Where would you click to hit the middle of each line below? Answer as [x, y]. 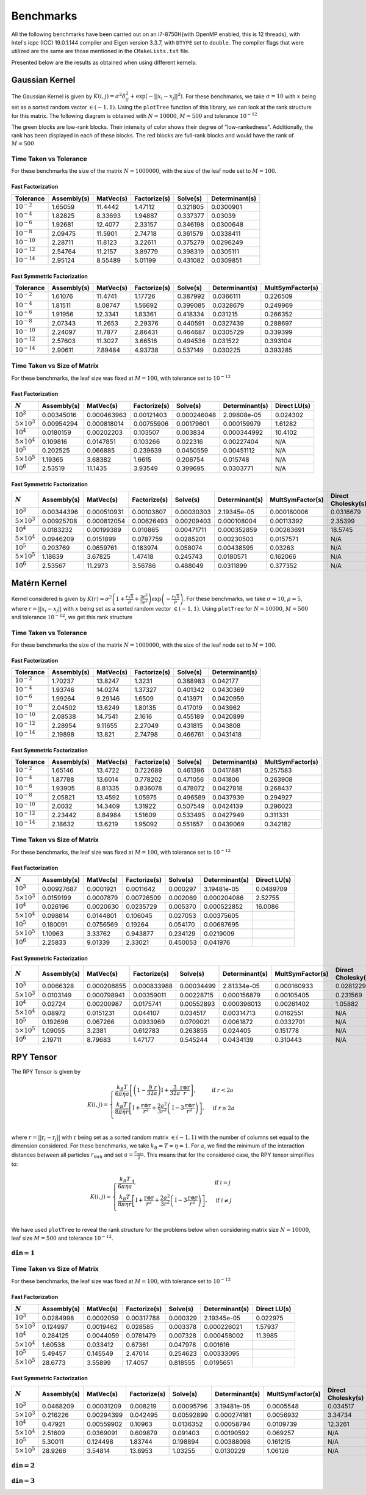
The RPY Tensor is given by [46, 1072]
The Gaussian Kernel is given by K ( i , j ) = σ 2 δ [69, 96]
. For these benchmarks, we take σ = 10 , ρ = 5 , [243, 598]
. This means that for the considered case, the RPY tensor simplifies [229, 1155]
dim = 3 [23, 1481]
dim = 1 [23, 1253]
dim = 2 [23, 1466]
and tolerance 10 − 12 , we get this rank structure [72, 617]
